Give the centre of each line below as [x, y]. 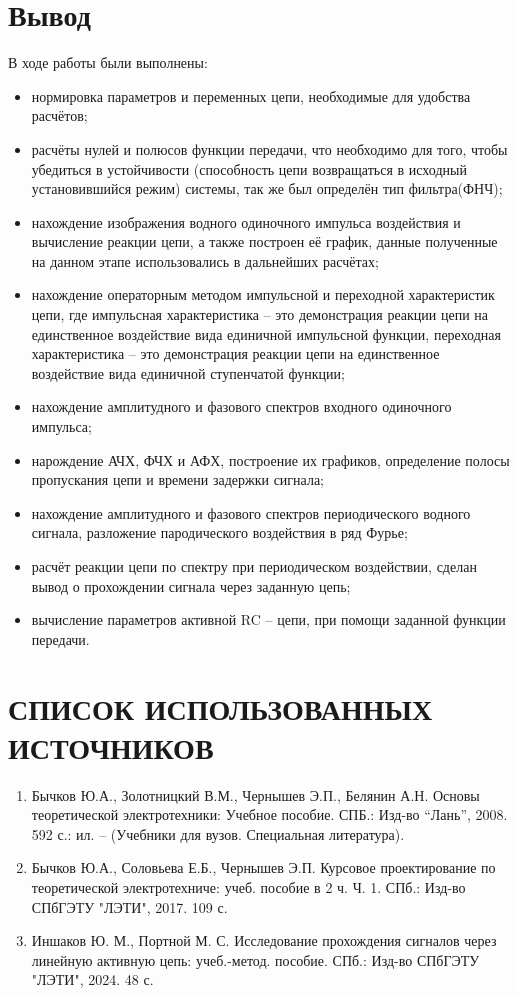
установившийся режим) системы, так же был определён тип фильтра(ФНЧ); [267, 188]
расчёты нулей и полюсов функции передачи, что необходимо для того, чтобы [269, 148]
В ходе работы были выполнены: [108, 62]
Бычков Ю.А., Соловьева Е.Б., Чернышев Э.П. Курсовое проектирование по [263, 867]
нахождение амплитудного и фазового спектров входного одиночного [241, 406]
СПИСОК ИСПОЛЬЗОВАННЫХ [220, 707]
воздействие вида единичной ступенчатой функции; [188, 372]
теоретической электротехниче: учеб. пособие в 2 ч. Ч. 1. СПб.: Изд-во [248, 887]
